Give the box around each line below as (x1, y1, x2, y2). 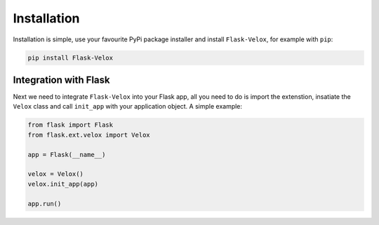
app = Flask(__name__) (27, 151, 106, 158)
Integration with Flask (13, 74, 110, 86)
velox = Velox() (27, 170, 84, 178)
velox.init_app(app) (27, 179, 98, 188)
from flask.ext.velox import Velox (27, 130, 150, 139)
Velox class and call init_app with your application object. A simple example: (13, 102, 242, 111)
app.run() (27, 200, 62, 207)
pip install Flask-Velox (27, 53, 114, 62)
